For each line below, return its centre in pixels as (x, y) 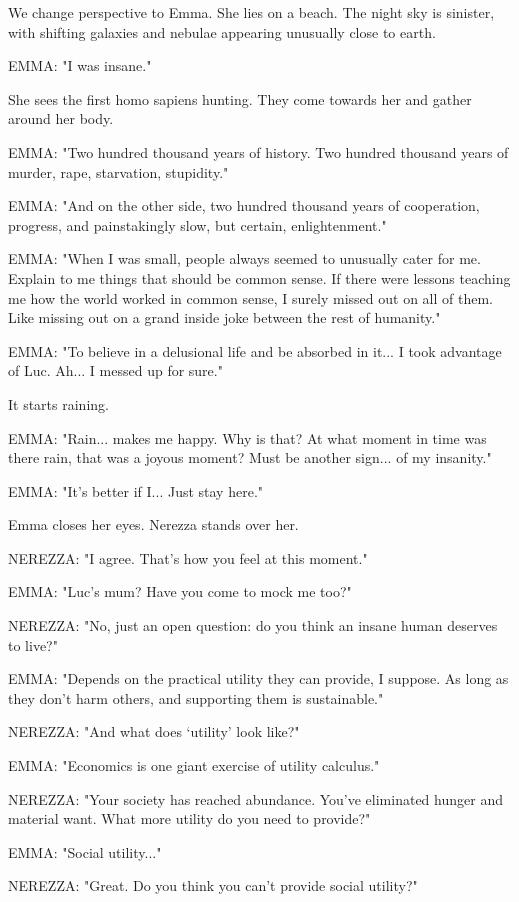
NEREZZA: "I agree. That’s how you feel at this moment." (188, 557)
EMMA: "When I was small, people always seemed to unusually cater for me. (244, 258)
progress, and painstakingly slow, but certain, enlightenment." (197, 224)
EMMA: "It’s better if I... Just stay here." (136, 490)
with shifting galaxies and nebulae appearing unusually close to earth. (222, 31)
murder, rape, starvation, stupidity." (118, 171)
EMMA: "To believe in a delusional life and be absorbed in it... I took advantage (255, 350)
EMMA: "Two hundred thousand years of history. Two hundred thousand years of (258, 151)
